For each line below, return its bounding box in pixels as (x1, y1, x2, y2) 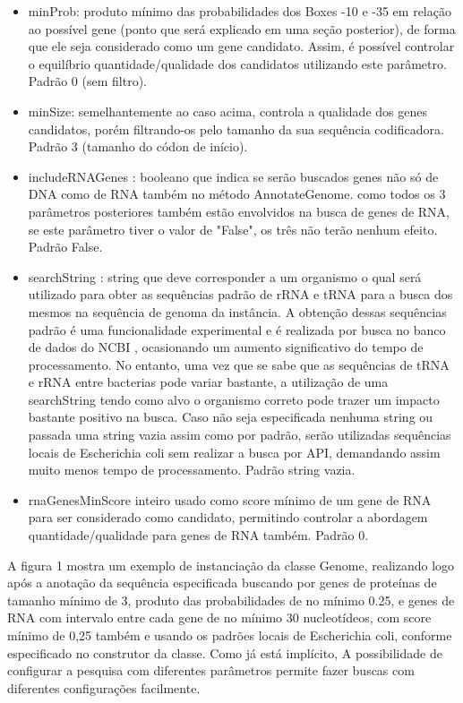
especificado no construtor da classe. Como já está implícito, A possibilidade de (7, 643, 442, 662)
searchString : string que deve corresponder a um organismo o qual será (28, 267, 422, 286)
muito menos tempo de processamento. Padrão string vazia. (28, 460, 356, 479)
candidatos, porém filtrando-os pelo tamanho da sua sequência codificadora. (28, 119, 444, 138)
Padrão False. (28, 237, 103, 256)
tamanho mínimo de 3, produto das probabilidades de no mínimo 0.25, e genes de (7, 590, 455, 609)
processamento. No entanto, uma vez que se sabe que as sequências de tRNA (28, 355, 450, 373)
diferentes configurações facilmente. (7, 678, 201, 697)
